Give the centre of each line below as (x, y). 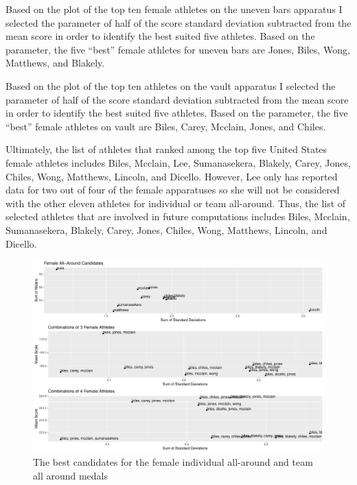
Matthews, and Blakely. (55, 63)
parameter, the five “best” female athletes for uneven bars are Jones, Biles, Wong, (178, 49)
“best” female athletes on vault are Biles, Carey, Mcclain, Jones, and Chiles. (166, 126)
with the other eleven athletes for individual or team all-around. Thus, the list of (176, 203)
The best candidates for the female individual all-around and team (173, 462)
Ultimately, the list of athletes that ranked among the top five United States (166, 149)
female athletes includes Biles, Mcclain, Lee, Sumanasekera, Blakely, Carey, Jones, (178, 162)
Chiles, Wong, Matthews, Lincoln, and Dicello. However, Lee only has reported (172, 176)
